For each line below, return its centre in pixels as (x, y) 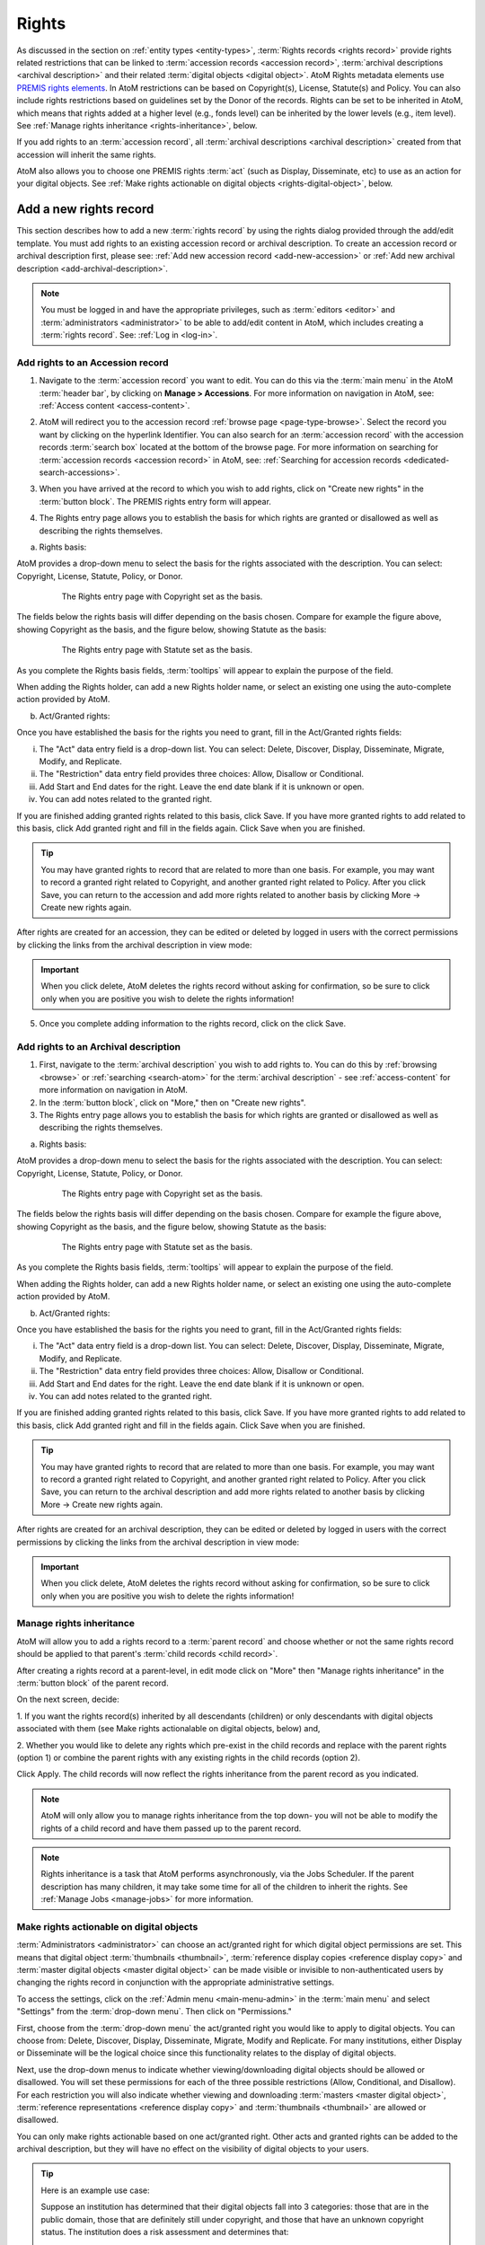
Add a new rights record (85, 210)
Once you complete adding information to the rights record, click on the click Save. (192, 1024)
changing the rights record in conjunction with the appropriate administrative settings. (176, 1982)
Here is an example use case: (95, 2190)
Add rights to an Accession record (93, 362)
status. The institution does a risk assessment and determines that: (165, 2232)
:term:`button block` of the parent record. (93, 1683)
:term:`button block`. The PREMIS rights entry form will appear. (155, 501)
